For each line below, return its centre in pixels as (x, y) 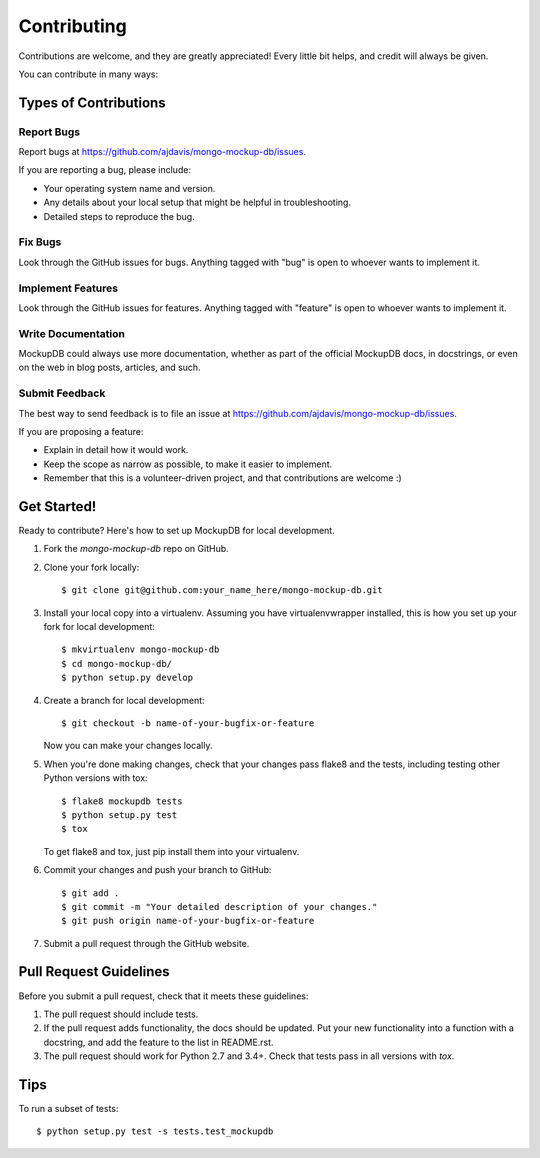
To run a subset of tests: (68, 1109)
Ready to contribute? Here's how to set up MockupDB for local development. (176, 531)
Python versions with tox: (96, 778)
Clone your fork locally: (91, 567)
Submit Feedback (62, 393)
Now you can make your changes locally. (128, 746)
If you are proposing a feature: (81, 431)
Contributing (72, 26)
